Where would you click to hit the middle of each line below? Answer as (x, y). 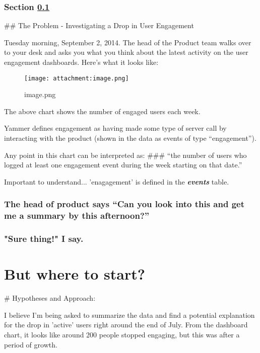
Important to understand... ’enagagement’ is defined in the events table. (117, 181)
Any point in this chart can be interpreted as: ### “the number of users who (125, 155)
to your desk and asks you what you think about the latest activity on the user (126, 52)
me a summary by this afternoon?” (77, 215)
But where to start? (75, 274)
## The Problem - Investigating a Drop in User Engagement (99, 25)
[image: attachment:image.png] (77, 78)
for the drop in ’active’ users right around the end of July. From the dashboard (126, 325)
